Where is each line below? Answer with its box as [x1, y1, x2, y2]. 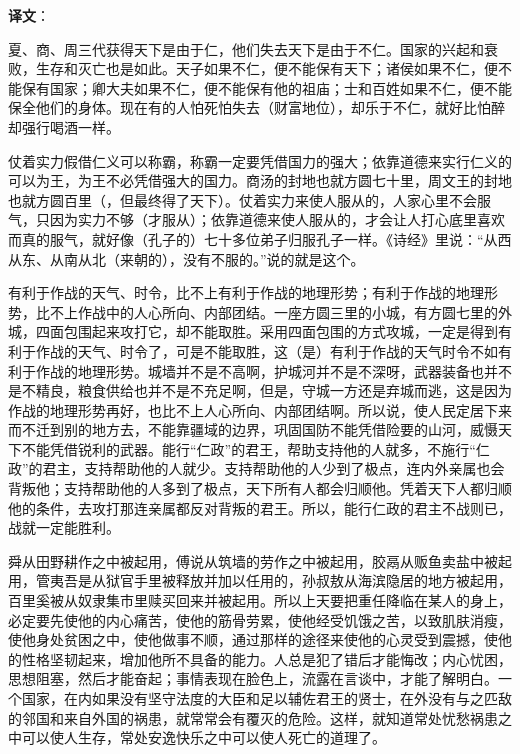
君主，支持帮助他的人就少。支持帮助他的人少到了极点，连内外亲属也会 [42, 458, 505, 479]
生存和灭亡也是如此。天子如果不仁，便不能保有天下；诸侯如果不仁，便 [35, 58, 498, 79]
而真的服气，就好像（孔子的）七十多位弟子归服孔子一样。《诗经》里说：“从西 [8, 228, 512, 249]
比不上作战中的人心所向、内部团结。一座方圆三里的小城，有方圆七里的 [35, 301, 498, 322]
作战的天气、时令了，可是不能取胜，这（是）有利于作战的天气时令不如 [35, 340, 498, 361]
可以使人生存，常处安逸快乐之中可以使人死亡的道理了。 [21, 727, 386, 748]
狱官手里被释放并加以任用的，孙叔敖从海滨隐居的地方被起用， [105, 570, 512, 591]
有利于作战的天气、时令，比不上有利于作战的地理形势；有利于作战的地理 [8, 282, 484, 303]
